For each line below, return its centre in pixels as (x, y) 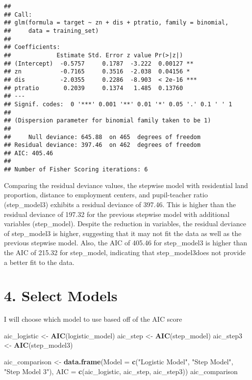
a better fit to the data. (39, 262)
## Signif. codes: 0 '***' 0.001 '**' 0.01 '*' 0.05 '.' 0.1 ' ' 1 (118, 104)
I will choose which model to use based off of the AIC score (93, 319)
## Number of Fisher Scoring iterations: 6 (76, 170)
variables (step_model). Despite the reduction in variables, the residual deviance (125, 224)
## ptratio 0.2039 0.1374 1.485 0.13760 (94, 88)
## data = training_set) (51, 31)
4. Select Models (61, 296)
